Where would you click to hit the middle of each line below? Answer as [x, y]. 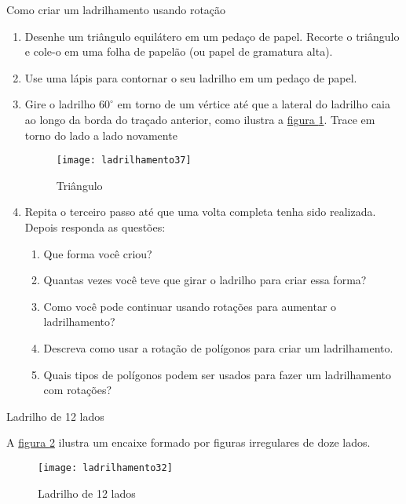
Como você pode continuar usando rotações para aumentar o [190, 306]
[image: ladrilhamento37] [124, 161]
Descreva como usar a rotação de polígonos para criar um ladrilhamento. [218, 347]
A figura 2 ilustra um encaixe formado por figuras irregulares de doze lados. [188, 442]
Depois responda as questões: [95, 227]
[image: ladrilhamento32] [105, 467]
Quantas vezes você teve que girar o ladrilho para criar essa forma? [205, 280]
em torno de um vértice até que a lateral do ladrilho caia [254, 104]
